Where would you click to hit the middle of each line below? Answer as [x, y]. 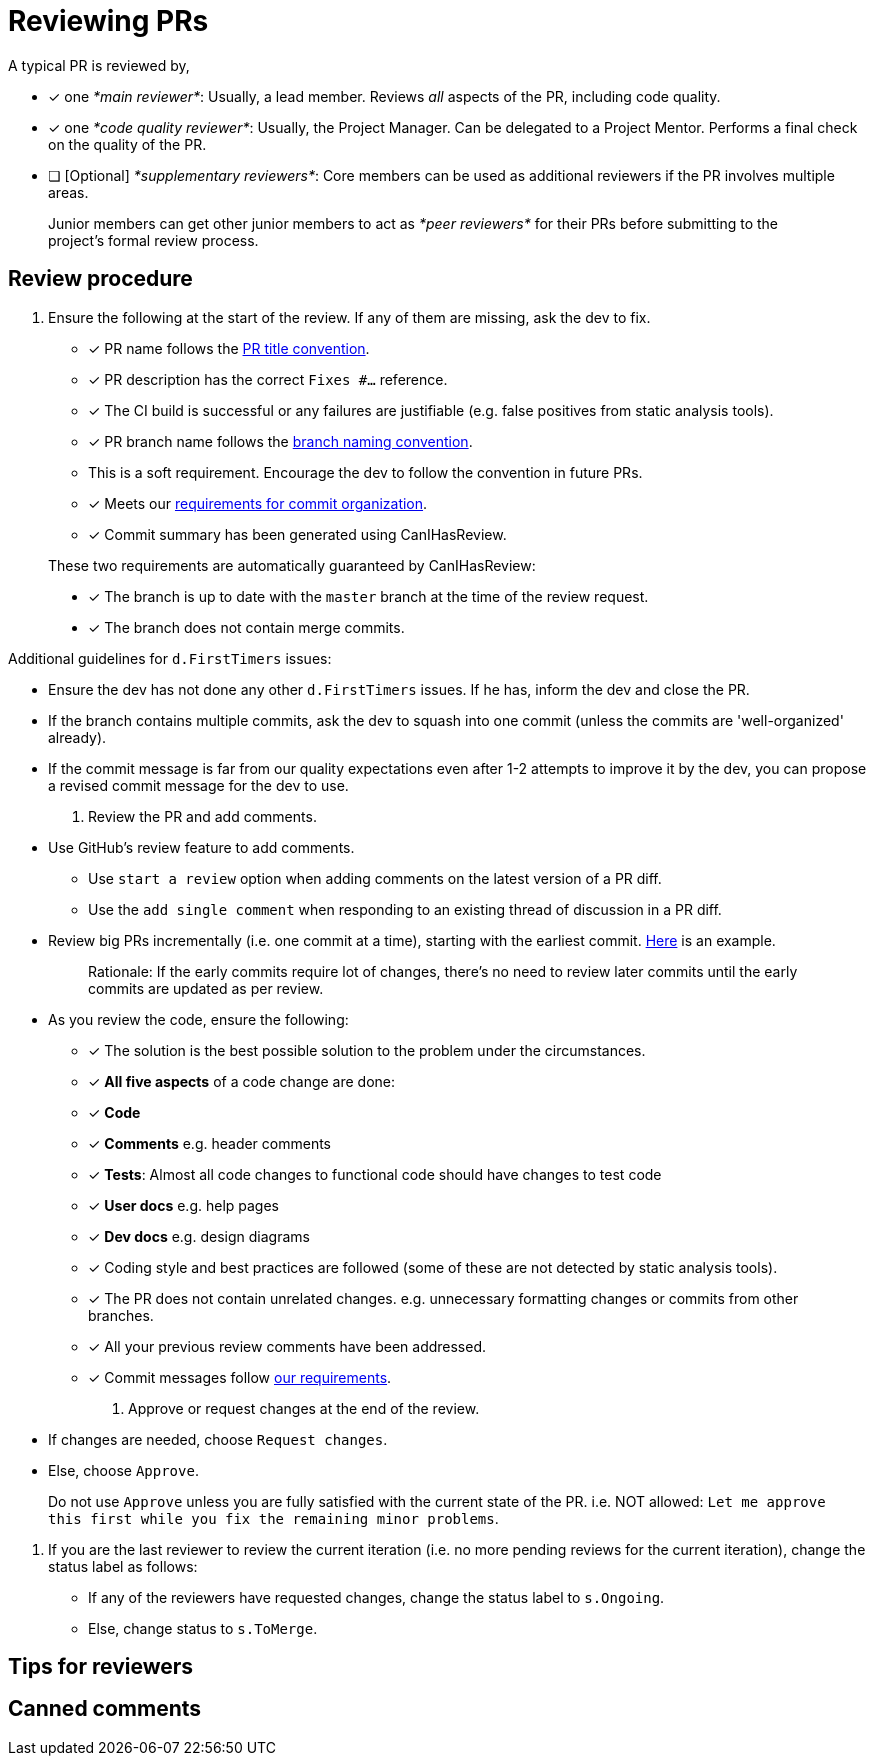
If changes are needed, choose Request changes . [218, 1439]
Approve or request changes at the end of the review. [304, 1408]
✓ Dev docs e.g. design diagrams [199, 1236]
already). [77, 737]
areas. [68, 192]
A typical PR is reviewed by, [99, 65]
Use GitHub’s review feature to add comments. [201, 847]
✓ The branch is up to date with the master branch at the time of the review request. [368, 596]
